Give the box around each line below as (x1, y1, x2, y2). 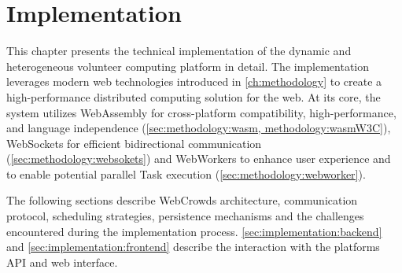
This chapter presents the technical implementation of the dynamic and (6, 42, 352, 59)
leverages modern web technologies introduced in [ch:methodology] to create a (6, 73, 382, 90)
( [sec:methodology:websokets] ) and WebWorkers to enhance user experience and (6, 150, 391, 167)
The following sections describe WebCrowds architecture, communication (6, 192, 358, 208)
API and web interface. (6, 253, 118, 270)
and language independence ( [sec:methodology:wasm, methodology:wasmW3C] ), (6, 120, 391, 136)
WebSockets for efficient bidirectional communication (6, 135, 262, 151)
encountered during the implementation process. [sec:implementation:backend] (6, 223, 382, 239)
